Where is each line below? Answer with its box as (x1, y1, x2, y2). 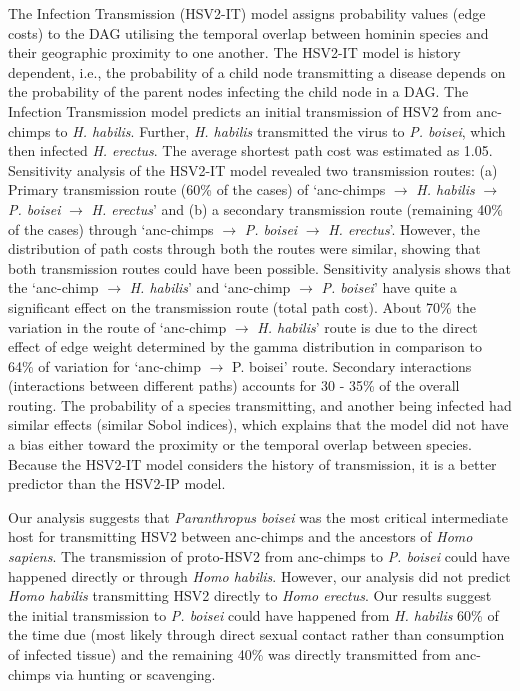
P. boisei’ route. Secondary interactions (232, 355, 472, 376)
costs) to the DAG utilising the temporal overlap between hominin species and (8, 22, 489, 43)
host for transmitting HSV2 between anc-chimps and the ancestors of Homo (8, 526, 473, 547)
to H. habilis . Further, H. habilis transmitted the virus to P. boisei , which (55, 120, 506, 141)
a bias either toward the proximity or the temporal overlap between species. (8, 434, 472, 455)
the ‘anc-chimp (8, 277, 99, 298)
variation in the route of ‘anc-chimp (8, 316, 227, 337)
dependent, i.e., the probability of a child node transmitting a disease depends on (8, 61, 506, 82)
